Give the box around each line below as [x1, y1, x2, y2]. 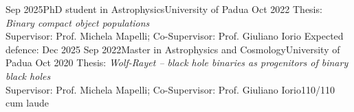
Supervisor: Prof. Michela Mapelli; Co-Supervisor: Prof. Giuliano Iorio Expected [5, 29, 344, 43]
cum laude [5, 96, 49, 110]
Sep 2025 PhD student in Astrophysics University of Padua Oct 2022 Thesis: [5, 2, 322, 16]
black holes [5, 68, 51, 83]
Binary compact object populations [5, 15, 150, 29]
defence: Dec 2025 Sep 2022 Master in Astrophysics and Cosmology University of [5, 42, 340, 56]
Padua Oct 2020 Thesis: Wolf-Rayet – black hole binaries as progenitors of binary [5, 55, 349, 70]
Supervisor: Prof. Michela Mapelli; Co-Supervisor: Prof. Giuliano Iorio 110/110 [5, 82, 335, 96]
